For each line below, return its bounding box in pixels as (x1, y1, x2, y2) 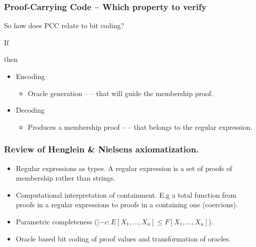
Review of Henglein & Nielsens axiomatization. (4, 143, 199, 155)
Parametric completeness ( (16, 216, 97, 226)
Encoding (16, 71, 45, 81)
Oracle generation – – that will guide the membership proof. (28, 88, 213, 98)
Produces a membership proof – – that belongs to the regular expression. (28, 121, 252, 132)
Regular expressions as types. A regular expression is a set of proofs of (16, 162, 232, 173)
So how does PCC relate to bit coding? (4, 20, 124, 31)
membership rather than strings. (16, 173, 115, 183)
